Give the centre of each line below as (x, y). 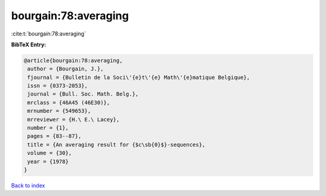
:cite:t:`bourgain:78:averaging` (49, 34)
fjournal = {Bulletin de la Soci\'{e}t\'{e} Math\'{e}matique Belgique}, (139, 77)
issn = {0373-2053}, (58, 86)
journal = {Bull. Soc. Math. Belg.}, (83, 94)
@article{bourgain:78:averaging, (73, 60)
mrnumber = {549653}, (59, 111)
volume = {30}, (50, 153)
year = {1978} (48, 161)
